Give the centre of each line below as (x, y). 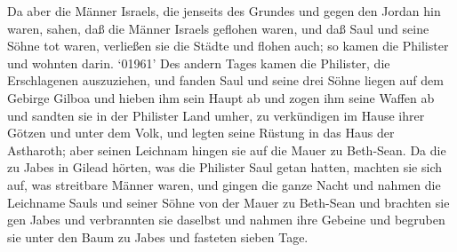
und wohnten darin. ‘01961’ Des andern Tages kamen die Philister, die (199, 63)
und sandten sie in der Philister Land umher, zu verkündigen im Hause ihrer (216, 115)
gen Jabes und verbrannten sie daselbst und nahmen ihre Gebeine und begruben (226, 220)
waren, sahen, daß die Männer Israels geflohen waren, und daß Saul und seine (218, 28)
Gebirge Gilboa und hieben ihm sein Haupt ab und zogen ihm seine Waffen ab (221, 97)
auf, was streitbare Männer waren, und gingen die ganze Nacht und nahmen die (224, 184)
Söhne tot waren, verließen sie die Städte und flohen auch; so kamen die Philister (228, 46)
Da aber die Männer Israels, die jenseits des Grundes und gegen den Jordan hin (224, 11)
